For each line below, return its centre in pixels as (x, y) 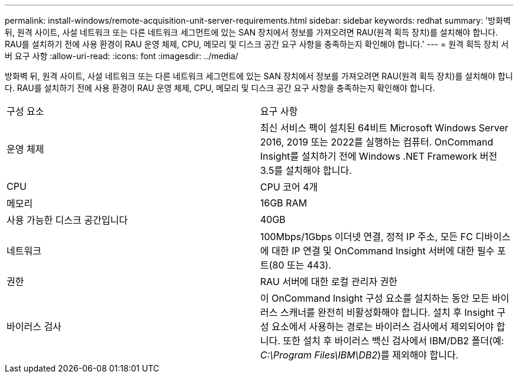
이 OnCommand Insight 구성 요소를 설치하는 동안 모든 (375, 298)
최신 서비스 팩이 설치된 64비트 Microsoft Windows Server (384, 128)
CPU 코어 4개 (289, 187)
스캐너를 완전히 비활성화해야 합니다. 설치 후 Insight (387, 312)
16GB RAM (284, 203)
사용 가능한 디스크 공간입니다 (67, 220)
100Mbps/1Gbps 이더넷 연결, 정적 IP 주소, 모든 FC (367, 237)
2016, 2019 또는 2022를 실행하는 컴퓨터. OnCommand (377, 142)
